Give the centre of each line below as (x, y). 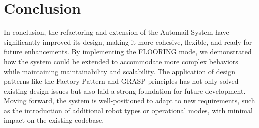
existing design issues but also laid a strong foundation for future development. (125, 90)
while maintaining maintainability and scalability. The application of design (120, 71)
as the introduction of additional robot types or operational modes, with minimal (128, 110)
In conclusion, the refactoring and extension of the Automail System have (117, 32)
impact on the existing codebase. (54, 120)
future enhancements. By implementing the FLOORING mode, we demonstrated (128, 52)
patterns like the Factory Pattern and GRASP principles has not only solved (121, 81)
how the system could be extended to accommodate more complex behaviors (121, 61)
